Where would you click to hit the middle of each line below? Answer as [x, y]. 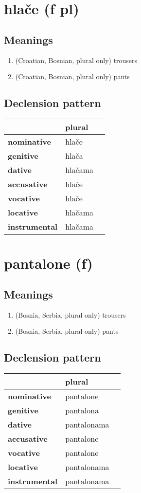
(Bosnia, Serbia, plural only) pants [67, 331]
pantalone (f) [48, 263]
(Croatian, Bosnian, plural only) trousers [76, 60]
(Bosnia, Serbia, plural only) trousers [70, 314]
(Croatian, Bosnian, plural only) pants [72, 76]
